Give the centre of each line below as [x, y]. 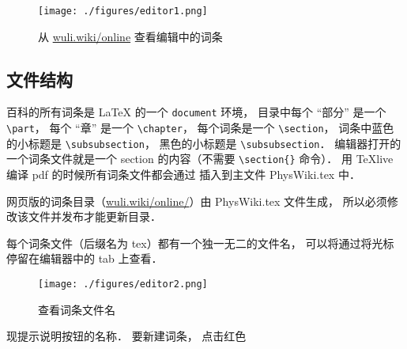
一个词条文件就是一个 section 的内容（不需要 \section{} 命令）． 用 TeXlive [200, 159]
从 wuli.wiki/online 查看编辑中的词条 [130, 36]
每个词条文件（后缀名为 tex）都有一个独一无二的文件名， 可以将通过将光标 [200, 243]
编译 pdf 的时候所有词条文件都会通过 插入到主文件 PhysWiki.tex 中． [183, 174]
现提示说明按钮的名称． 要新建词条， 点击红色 [126, 336]
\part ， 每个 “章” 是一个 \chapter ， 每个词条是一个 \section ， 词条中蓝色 [200, 128]
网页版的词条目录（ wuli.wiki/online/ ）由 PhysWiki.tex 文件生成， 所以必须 [197, 201]
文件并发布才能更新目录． [94, 216]
